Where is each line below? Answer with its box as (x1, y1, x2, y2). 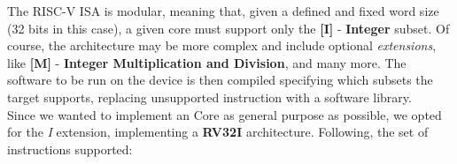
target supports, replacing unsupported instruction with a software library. (7, 87, 412, 106)
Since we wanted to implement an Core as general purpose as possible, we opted (7, 105, 442, 123)
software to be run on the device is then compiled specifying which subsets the (7, 71, 433, 89)
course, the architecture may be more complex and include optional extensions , (7, 36, 437, 55)
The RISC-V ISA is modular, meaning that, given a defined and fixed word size (7, 2, 439, 19)
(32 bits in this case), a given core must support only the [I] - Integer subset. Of (7, 19, 450, 37)
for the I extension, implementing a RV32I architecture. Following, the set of (7, 123, 429, 141)
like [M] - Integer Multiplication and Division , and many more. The (7, 53, 407, 71)
